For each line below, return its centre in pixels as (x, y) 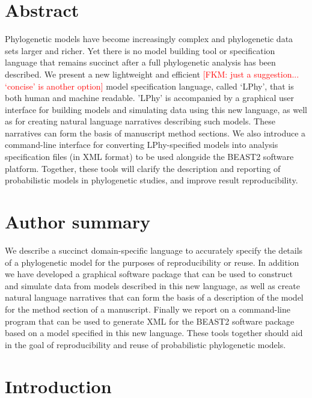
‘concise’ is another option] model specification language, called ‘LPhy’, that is (149, 86)
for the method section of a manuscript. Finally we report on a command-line (148, 309)
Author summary (78, 222)
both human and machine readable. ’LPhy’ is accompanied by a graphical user (149, 98)
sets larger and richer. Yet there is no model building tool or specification (140, 50)
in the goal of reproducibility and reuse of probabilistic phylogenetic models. (145, 344)
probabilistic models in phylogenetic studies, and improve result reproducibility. (151, 180)
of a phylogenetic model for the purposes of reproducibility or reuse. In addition (152, 262)
